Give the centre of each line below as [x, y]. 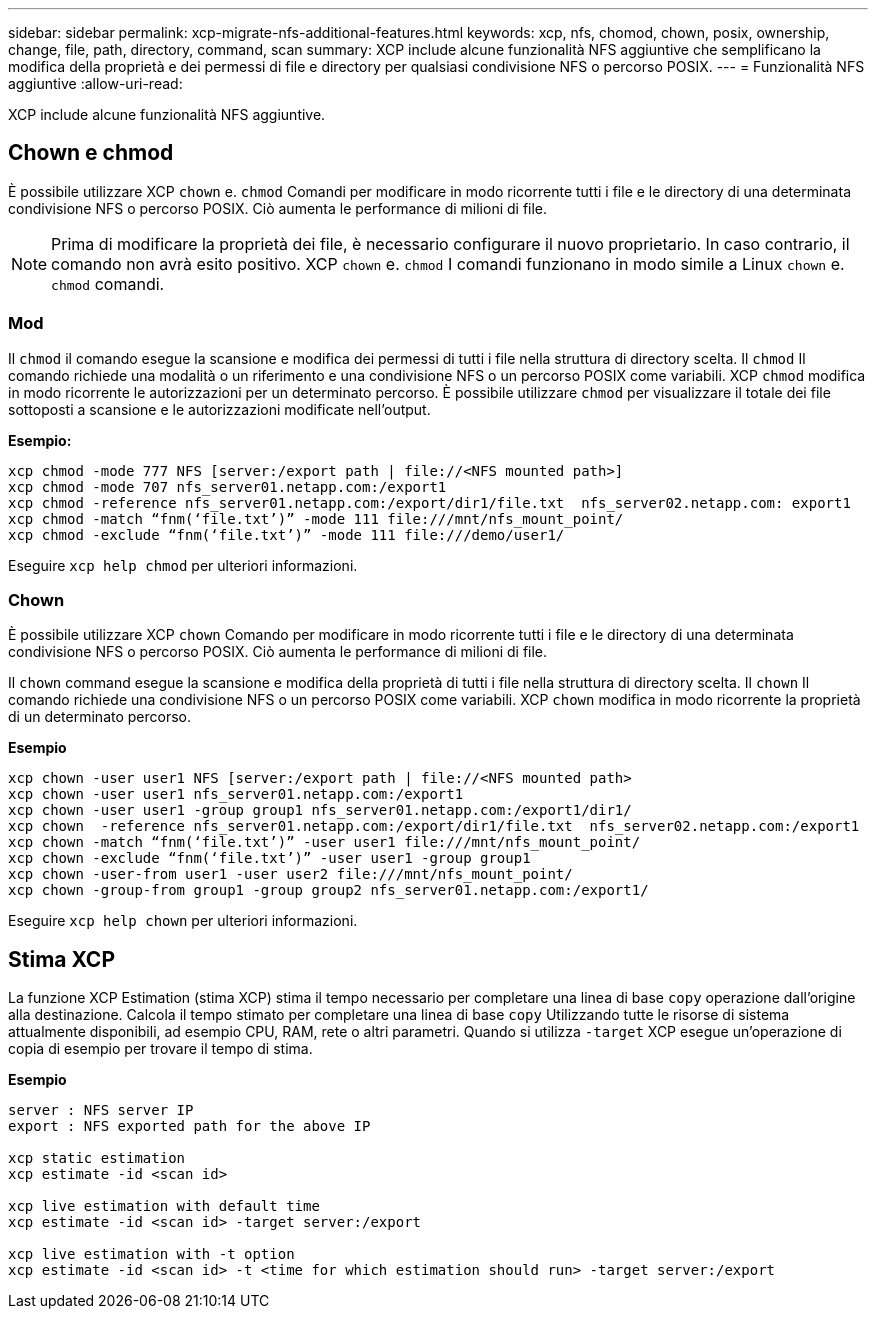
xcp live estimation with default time [164, 1206]
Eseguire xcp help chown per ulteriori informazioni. [183, 921]
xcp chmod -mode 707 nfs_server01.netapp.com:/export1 [227, 486]
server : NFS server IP [101, 1110]
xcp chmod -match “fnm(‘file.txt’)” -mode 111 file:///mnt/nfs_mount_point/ [316, 518]
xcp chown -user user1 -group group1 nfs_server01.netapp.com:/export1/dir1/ [320, 810]
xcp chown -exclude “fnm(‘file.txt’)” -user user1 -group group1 [269, 858]
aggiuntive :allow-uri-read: [95, 83]
